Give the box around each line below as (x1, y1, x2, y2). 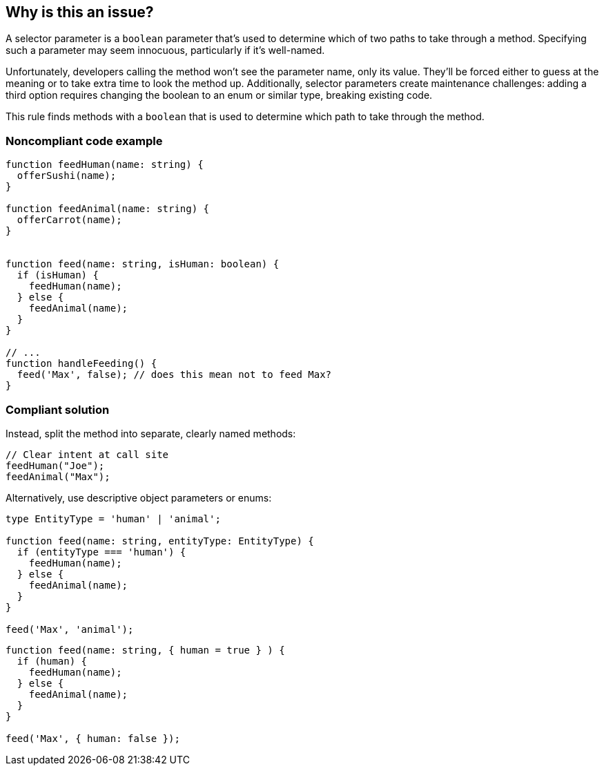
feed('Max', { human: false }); (6, 732, 180, 744)
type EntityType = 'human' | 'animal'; (6, 513, 221, 524)
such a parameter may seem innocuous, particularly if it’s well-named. (6, 44, 325, 57)
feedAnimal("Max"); (6, 470, 110, 482)
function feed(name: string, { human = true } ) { (6, 644, 285, 656)
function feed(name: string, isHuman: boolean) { (6, 258, 280, 270)
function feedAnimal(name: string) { (6, 203, 210, 215)
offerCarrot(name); (17, 214, 122, 226)
